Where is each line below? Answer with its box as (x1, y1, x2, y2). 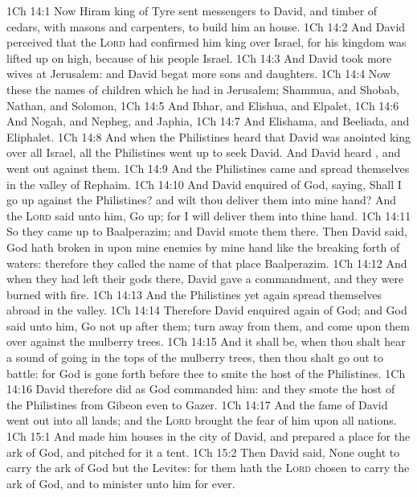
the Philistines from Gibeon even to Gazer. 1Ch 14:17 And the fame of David (6, 396, 388, 413)
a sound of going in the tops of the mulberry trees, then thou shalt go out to (6, 349, 384, 366)
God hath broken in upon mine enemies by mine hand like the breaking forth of (6, 238, 400, 255)
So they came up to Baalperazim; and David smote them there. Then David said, (6, 223, 407, 240)
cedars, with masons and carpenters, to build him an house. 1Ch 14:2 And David (6, 18, 406, 35)
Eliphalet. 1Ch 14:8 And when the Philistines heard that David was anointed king (6, 128, 411, 145)
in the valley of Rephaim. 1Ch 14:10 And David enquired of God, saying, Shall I (6, 175, 402, 192)
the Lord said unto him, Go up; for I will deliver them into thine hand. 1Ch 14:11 (6, 207, 411, 224)
